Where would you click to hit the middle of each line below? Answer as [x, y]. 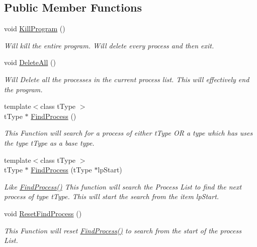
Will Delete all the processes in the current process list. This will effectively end [127, 79]
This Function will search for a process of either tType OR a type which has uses [128, 133]
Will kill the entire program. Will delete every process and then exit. [109, 45]
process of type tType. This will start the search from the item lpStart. [112, 196]
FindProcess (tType [61, 170]
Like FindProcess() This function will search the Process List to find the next [123, 186]
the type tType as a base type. [49, 142]
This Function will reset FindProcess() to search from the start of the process [123, 230]
